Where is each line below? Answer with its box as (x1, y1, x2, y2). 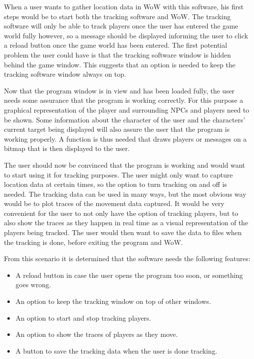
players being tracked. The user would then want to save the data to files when (4, 227, 242, 238)
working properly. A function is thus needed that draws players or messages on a (4, 133, 247, 144)
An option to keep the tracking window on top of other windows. (15, 296, 211, 306)
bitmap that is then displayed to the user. (4, 143, 130, 153)
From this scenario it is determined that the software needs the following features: (4, 253, 251, 264)
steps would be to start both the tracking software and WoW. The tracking (4, 11, 231, 21)
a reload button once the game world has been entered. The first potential (4, 40, 227, 50)
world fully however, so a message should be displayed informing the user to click (4, 30, 248, 40)
